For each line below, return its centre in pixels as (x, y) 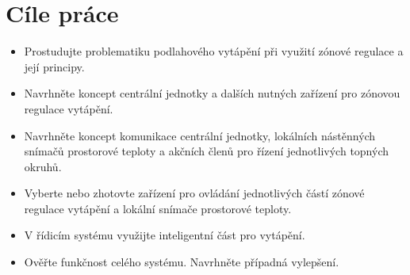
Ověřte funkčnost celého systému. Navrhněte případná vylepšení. (182, 262)
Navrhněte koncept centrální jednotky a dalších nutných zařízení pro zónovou (212, 93)
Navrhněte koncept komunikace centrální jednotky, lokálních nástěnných (200, 135)
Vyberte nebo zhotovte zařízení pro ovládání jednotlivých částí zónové (194, 193)
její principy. (54, 66)
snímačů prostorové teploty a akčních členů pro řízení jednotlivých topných (207, 151)
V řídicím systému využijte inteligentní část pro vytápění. (165, 235)
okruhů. (43, 166)
